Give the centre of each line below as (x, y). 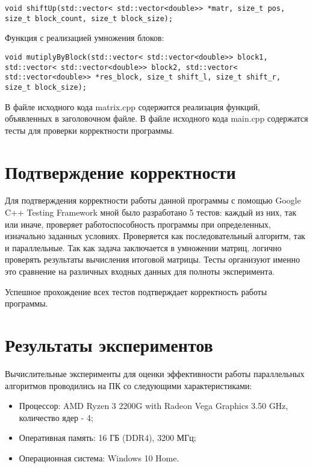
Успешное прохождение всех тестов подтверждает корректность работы (136, 291)
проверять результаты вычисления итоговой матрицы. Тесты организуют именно (153, 259)
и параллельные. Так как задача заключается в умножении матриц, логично (143, 247)
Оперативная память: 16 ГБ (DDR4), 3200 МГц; (107, 438)
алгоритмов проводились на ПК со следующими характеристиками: (129, 385)
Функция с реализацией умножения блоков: (85, 38)
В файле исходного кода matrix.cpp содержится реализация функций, (133, 106)
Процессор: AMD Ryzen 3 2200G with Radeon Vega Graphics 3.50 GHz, (153, 406)
